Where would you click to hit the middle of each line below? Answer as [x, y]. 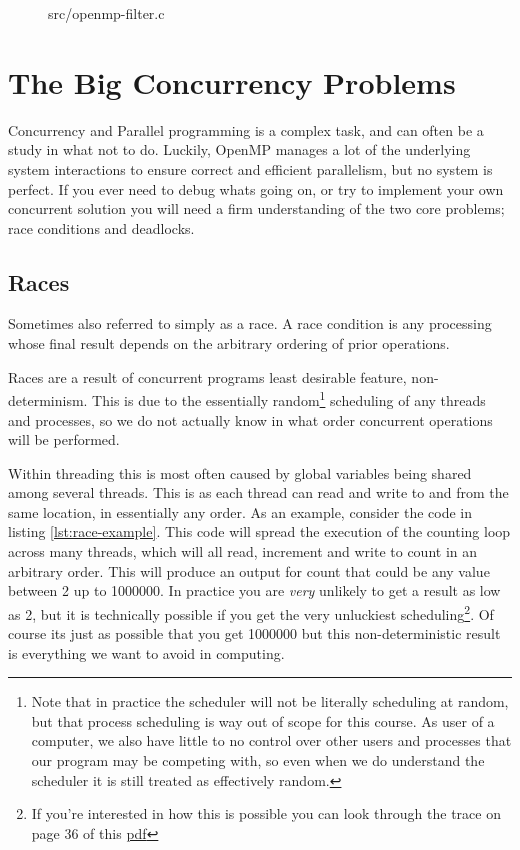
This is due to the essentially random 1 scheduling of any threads [289, 398]
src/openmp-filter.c [106, 13]
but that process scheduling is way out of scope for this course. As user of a [263, 720]
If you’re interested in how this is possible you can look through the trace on [266, 813]
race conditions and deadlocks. [101, 227]
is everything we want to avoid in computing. [146, 652]
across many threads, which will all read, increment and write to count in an [243, 551]
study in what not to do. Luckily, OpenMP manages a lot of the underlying [239, 149]
